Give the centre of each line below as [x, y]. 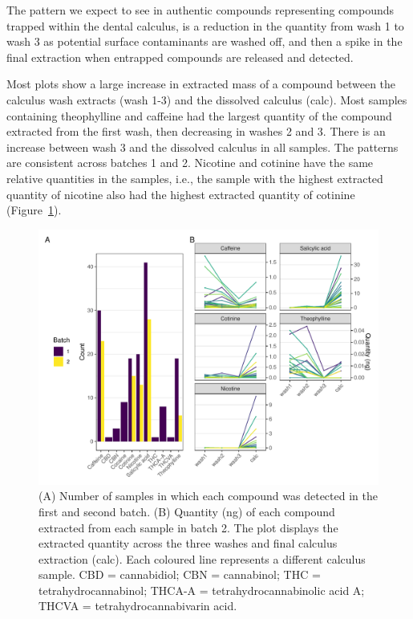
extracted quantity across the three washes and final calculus [188, 543]
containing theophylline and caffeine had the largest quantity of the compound [199, 115]
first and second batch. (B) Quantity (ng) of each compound [187, 511]
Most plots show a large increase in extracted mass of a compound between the [201, 84]
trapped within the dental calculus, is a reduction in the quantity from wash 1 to [205, 25]
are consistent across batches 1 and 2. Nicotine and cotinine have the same [190, 163]
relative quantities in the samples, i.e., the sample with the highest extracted [195, 178]
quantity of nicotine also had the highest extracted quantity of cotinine [181, 194]
